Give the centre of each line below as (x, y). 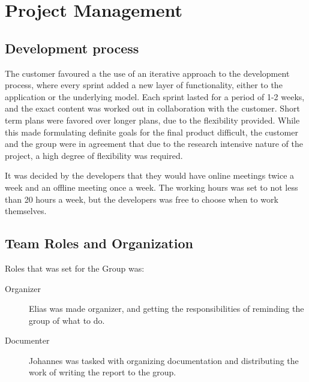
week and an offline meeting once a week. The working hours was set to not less (151, 187)
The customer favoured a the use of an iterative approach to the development (147, 73)
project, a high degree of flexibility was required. (94, 155)
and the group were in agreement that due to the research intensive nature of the (154, 144)
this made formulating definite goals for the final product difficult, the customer (151, 132)
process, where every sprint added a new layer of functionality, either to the (144, 85)
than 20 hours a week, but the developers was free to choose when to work (142, 199)
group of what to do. (67, 320)
